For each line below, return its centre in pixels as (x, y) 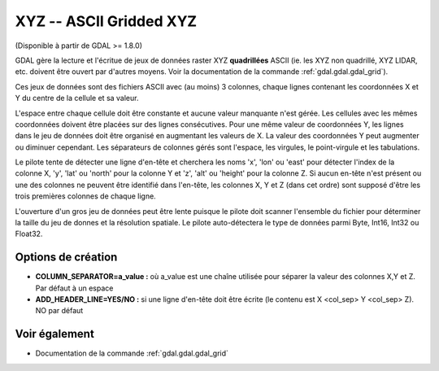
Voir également (55, 334)
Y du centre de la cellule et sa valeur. (77, 98)
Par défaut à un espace (74, 288)
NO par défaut (59, 311)
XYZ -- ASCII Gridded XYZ (106, 21)
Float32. (29, 234)
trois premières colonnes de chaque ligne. (85, 196)
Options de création (66, 258)
